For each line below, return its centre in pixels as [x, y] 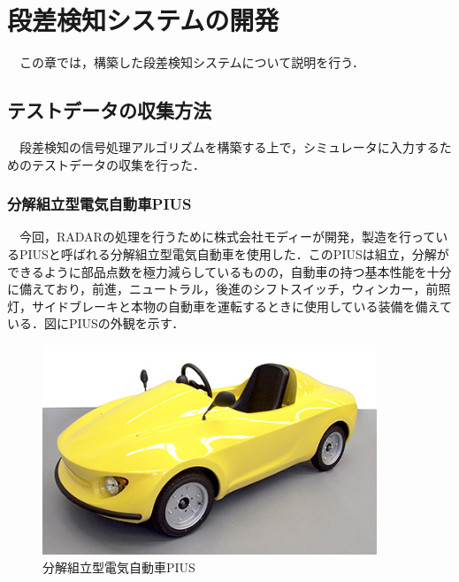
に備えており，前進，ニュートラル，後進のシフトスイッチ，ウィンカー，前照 [229, 289]
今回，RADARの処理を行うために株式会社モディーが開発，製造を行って [227, 237]
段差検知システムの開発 [143, 20]
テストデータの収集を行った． [118, 164]
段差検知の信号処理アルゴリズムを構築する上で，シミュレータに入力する [229, 146]
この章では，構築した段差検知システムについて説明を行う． [192, 62]
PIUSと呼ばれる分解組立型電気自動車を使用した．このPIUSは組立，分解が [234, 253]
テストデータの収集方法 [109, 110]
